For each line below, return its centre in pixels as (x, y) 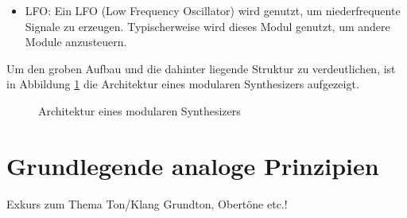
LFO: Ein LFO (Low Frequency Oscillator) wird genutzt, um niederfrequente (213, 10)
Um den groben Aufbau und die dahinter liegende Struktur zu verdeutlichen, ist (201, 68)
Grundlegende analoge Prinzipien (193, 165)
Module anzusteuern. (76, 42)
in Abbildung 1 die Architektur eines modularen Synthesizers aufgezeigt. (183, 84)
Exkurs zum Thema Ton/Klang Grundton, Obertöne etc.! (147, 203)
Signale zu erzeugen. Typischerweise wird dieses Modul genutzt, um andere (207, 26)
